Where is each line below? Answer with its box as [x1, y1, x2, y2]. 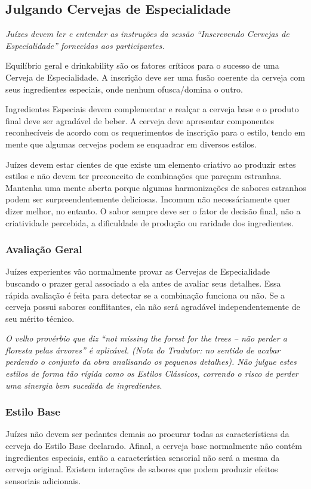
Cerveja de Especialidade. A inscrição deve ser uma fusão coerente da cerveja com [5, 70, 305, 83]
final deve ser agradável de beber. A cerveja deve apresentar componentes [5, 114, 274, 127]
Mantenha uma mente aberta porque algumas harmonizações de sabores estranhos [5, 181, 306, 193]
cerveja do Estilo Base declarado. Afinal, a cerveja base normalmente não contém [5, 439, 302, 452]
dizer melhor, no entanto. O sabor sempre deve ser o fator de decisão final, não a [5, 204, 301, 217]
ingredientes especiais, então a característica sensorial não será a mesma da [5, 451, 280, 463]
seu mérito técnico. [5, 312, 75, 324]
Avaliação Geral [5, 242, 82, 257]
